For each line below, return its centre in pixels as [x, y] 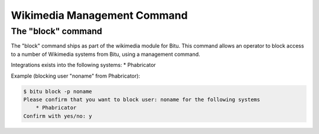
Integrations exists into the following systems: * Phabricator [83, 65]
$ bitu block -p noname [58, 91]
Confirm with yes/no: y [58, 116]
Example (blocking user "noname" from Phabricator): [76, 76]
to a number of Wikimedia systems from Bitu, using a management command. [105, 54]
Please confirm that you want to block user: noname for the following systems [142, 99]
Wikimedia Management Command [100, 15]
